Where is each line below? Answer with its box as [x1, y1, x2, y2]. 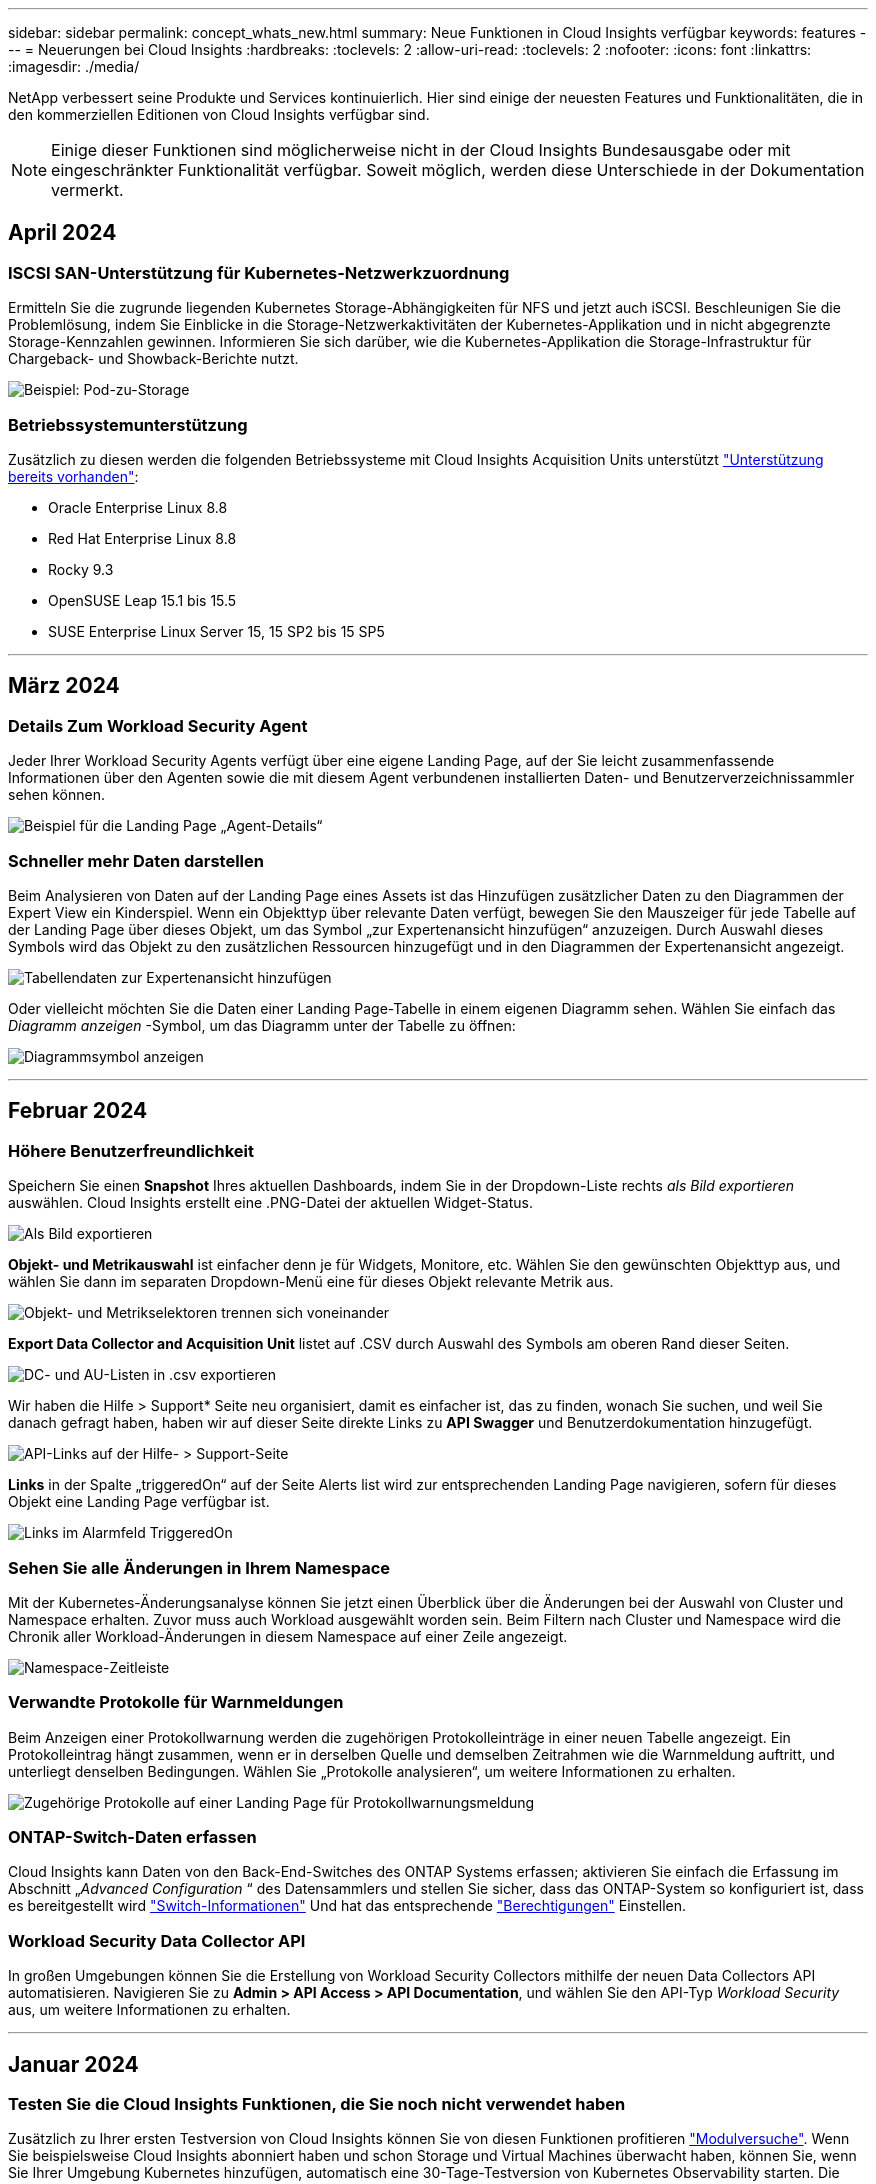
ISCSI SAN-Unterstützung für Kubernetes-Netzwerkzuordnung [8, 262, 510, 283]
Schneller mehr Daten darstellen [8, 850, 264, 871]
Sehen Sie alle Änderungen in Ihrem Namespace [8, 1557, 391, 1578]
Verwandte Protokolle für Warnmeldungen [8, 1692, 344, 1713]
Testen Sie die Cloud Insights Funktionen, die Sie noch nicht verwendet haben [8, 2094, 626, 2114]
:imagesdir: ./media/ [8, 58, 140, 75]
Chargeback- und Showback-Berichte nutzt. [8, 350, 299, 368]
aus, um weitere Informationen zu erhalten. [8, 2001, 291, 2019]
